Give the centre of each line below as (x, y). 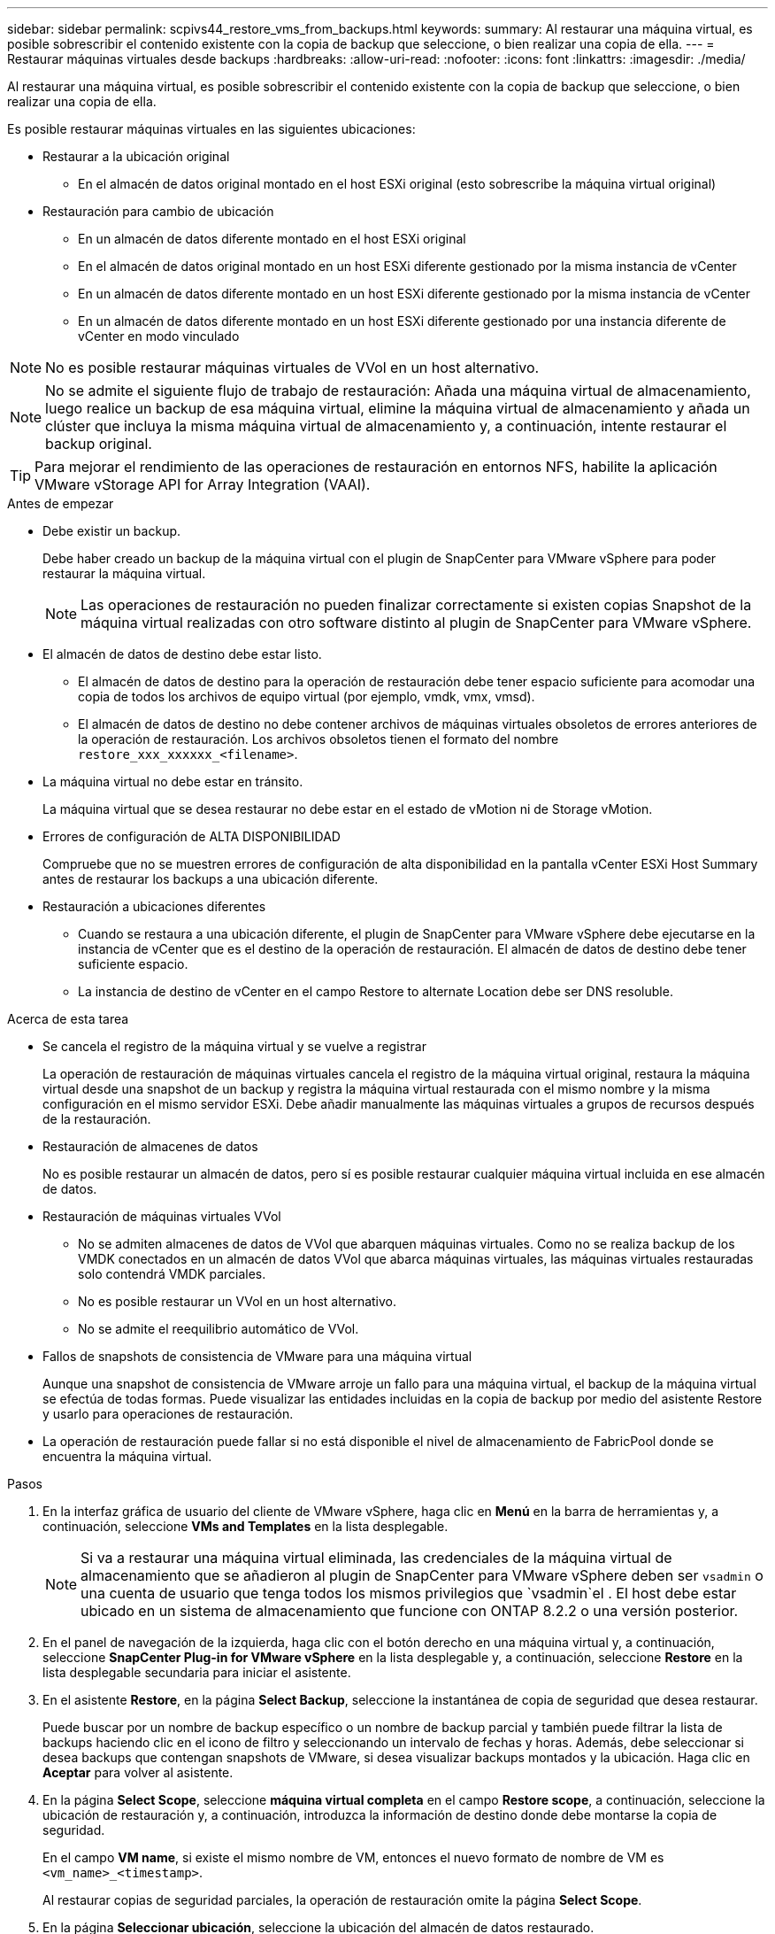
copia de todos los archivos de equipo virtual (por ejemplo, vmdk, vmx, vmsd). (307, 696)
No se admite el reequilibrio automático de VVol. (219, 1329)
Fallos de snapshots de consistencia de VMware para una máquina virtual (257, 1356)
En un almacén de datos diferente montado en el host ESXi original (272, 239)
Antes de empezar (61, 503)
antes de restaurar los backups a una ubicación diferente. (211, 879)
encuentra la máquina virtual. (127, 1456)
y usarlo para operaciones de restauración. (168, 1414)
